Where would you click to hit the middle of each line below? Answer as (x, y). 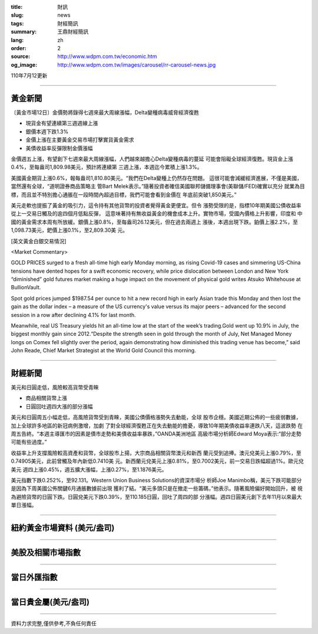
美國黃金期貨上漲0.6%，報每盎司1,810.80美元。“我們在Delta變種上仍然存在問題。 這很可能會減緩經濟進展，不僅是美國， (157, 178)
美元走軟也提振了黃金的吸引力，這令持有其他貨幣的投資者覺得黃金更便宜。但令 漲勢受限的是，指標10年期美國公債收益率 (156, 205)
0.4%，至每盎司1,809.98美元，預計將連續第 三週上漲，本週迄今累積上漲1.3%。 (107, 167)
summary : (24, 32)
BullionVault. (26, 287)
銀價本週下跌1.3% (47, 131)
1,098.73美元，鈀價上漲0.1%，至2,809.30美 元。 (69, 230)
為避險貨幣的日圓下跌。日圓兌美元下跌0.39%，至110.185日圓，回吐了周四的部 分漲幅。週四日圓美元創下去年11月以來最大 (156, 496)
